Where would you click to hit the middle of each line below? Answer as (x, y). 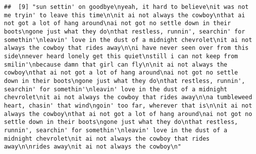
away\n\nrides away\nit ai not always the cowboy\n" (93, 147)
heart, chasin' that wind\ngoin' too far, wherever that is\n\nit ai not (128, 105)
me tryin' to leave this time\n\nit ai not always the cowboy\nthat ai (125, 15)
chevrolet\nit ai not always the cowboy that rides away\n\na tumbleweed (128, 97)
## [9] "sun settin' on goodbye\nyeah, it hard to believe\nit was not (126, 7)
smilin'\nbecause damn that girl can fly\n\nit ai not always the (116, 64)
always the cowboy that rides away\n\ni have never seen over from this (126, 48)
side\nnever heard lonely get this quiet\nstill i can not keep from (121, 56)
